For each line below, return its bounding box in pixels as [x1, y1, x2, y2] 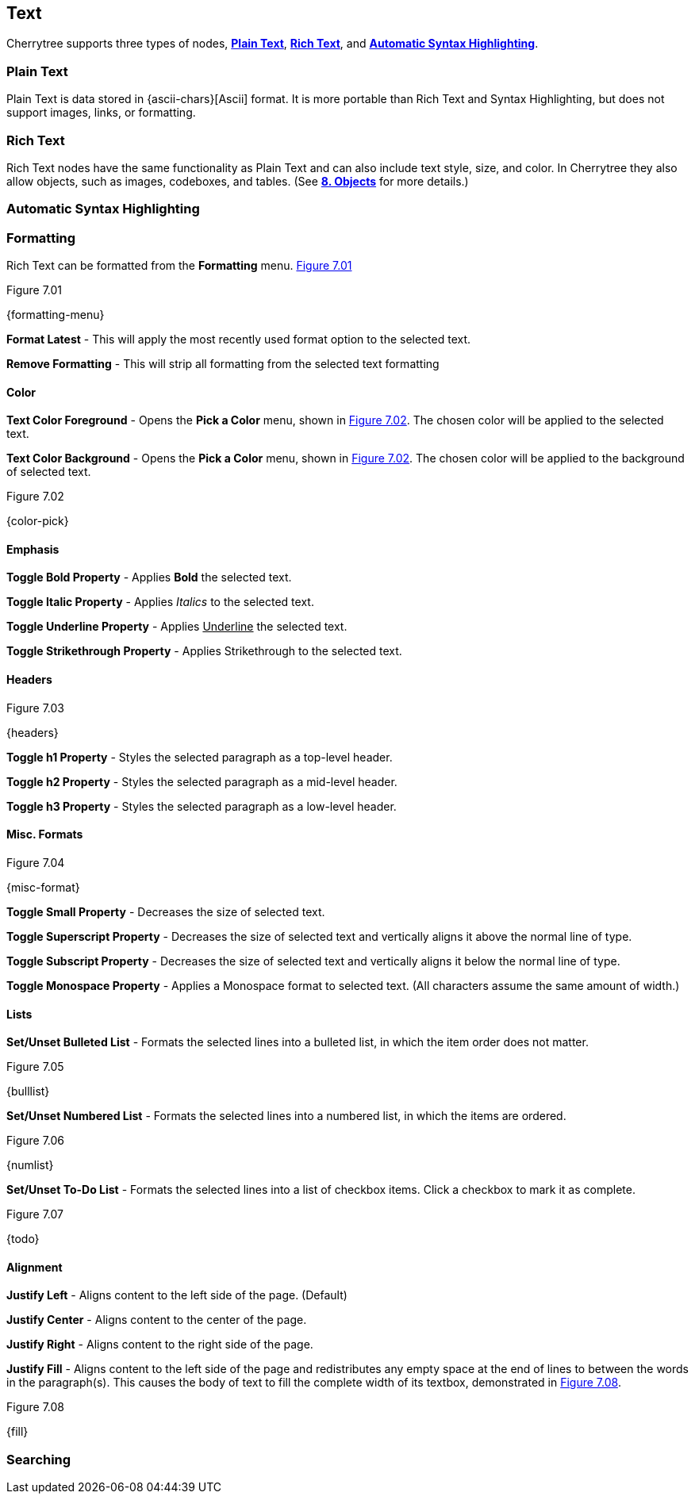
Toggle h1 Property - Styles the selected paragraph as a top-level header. [6, 750, 393, 764]
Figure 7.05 [6, 1060, 64, 1074]
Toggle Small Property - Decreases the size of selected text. [6, 904, 325, 919]
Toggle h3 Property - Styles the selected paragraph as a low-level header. [6, 799, 397, 813]
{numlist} [6, 1158, 54, 1172]
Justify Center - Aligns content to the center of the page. [6, 1313, 307, 1327]
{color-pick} [6, 514, 69, 528]
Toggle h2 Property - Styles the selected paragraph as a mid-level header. [6, 774, 397, 788]
